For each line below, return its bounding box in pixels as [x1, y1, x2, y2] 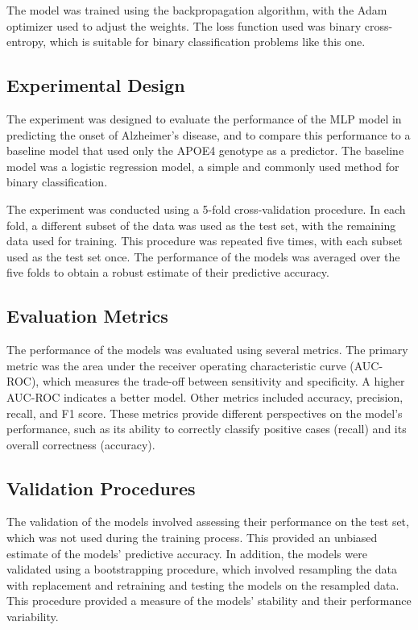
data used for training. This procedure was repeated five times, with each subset [6, 232, 403, 249]
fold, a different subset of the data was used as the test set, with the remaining [6, 216, 396, 233]
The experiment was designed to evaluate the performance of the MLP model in [6, 110, 402, 127]
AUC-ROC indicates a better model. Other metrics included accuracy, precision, [6, 388, 404, 405]
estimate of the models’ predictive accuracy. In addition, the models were [6, 544, 367, 561]
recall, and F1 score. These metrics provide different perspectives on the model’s [6, 404, 403, 421]
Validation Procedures [6, 475, 196, 500]
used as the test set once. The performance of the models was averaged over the [6, 248, 400, 265]
